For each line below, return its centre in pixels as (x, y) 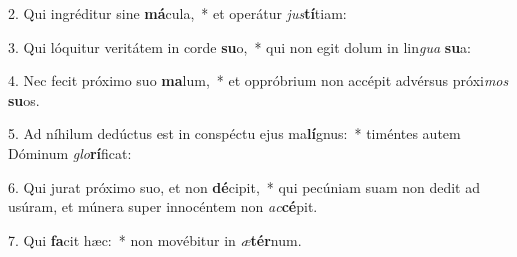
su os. (24, 99)
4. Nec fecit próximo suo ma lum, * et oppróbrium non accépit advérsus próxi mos (258, 80)
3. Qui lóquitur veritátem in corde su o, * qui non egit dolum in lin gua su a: (239, 46)
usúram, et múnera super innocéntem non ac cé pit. (163, 206)
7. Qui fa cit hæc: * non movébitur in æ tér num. (155, 239)
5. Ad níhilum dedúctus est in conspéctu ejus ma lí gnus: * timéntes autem (234, 133)
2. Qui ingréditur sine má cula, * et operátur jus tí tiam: (177, 13)
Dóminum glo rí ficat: (70, 152)
